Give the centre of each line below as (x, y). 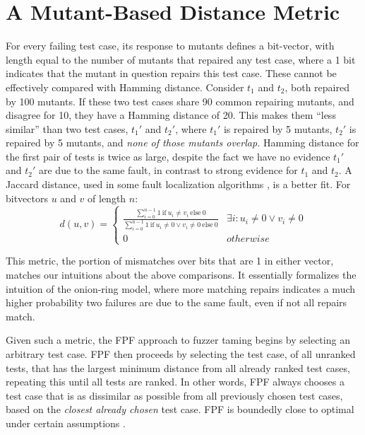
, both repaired (317, 87)
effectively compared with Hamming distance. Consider (125, 87)
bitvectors (27, 198)
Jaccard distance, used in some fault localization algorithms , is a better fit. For (178, 184)
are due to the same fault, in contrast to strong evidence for (168, 170)
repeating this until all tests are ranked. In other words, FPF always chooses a (175, 382)
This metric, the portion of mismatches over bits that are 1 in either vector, (170, 261)
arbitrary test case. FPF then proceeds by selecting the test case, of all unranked (181, 354)
